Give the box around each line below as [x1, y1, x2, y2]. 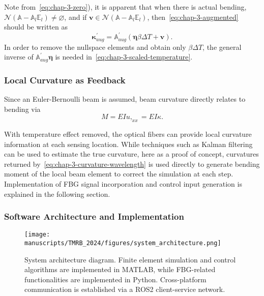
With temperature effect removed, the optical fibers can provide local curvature [4, 128, 252, 139]
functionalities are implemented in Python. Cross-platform [24, 274, 207, 284]
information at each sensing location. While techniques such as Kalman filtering [4, 138, 253, 149]
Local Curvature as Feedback [4, 73, 126, 86]
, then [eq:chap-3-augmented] [147, 11, 239, 22]
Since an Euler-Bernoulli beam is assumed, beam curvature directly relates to [4, 94, 246, 104]
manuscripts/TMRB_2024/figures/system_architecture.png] [24, 240, 221, 247]
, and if [64, 11, 87, 22]
